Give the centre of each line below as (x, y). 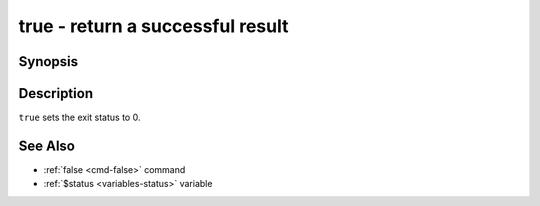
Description (56, 93)
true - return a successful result (153, 26)
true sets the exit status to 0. (79, 117)
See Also (46, 145)
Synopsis (48, 61)
